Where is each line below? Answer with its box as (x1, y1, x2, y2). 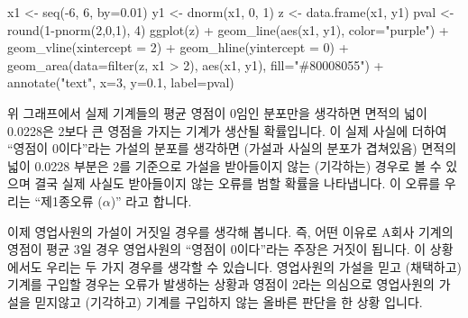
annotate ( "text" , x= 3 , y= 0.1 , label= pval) (7, 73, 234, 92)
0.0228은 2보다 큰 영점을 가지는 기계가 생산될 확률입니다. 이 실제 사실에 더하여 (7, 121, 447, 140)
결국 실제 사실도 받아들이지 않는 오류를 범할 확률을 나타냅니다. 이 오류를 (34, 174, 441, 193)
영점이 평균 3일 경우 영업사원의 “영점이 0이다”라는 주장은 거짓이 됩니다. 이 (7, 240, 427, 259)
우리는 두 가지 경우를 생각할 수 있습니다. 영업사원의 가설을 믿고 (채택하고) (46, 257, 462, 276)
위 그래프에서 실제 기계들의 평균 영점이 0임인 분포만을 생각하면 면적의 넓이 (7, 103, 427, 122)
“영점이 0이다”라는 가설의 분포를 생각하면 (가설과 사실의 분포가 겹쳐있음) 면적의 (7, 139, 457, 158)
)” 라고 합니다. (110, 191, 192, 210)
